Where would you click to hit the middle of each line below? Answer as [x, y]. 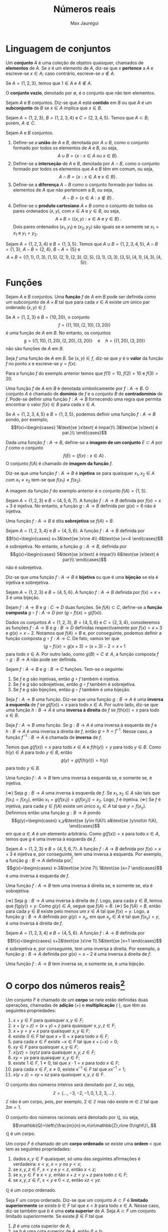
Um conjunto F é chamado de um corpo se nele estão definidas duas [77, 1000]
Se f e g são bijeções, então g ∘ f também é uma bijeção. [71, 689]
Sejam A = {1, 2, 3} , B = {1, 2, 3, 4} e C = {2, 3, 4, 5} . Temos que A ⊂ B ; [77, 118]
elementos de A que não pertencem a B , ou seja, [63, 190]
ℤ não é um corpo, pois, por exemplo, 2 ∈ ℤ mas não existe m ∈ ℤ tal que [82, 1101]
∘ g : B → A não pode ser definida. [41, 659]
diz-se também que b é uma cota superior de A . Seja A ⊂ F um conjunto [81, 1211]
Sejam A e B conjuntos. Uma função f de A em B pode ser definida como [81, 297]
